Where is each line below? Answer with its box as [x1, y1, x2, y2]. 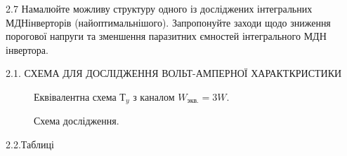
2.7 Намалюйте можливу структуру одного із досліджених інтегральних [6, 1, 313, 15]
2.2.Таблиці [6, 137, 54, 152]
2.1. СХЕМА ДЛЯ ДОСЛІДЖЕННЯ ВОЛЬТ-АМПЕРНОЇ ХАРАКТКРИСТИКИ [6, 66, 342, 80]
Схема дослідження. [34, 113, 119, 128]
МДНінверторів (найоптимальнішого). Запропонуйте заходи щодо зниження [6, 15, 331, 29]
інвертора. [6, 42, 48, 57]
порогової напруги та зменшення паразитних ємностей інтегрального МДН [6, 29, 327, 43]
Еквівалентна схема [34, 89, 117, 104]
